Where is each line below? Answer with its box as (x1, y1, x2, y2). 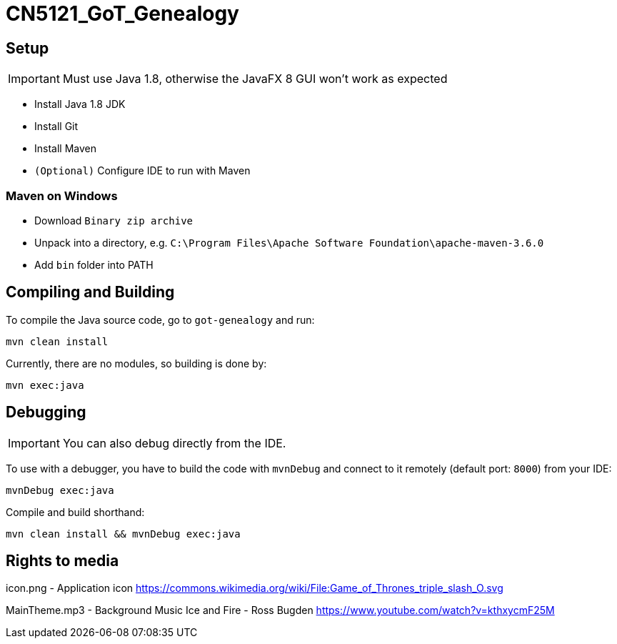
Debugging (6, 403, 86, 422)
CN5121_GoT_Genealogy (6, 1, 239, 26)
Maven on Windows (6, 188, 118, 203)
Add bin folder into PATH (34, 258, 154, 271)
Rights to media (6, 552, 119, 570)
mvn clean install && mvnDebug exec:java (6, 527, 241, 540)
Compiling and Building (6, 283, 175, 302)
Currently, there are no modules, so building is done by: (6, 357, 267, 370)
